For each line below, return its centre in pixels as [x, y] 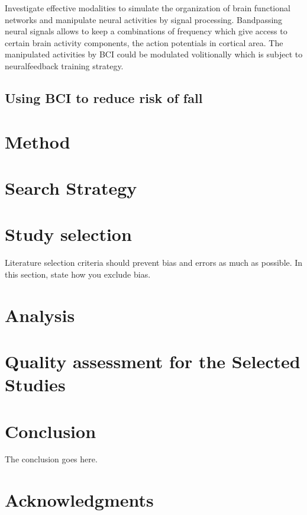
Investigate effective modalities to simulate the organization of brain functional [148, 8]
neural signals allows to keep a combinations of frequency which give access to [146, 31]
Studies [35, 384]
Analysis [40, 315]
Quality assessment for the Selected [153, 361]
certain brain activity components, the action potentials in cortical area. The [144, 42]
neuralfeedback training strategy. [64, 65]
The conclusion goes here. [51, 459]
